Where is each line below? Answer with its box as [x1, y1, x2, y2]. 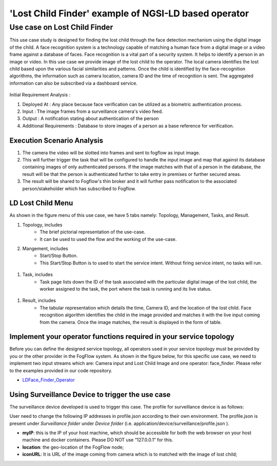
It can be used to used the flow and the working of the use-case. [39, 236, 177, 242]
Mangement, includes [22, 246, 69, 252]
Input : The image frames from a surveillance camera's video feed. [22, 108, 164, 114]
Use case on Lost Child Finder [9, 23, 113, 32]
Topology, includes [22, 221, 63, 228]
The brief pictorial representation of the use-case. [39, 229, 146, 235]
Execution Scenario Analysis [9, 136, 104, 145]
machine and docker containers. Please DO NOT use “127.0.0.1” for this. [22, 437, 173, 443]
